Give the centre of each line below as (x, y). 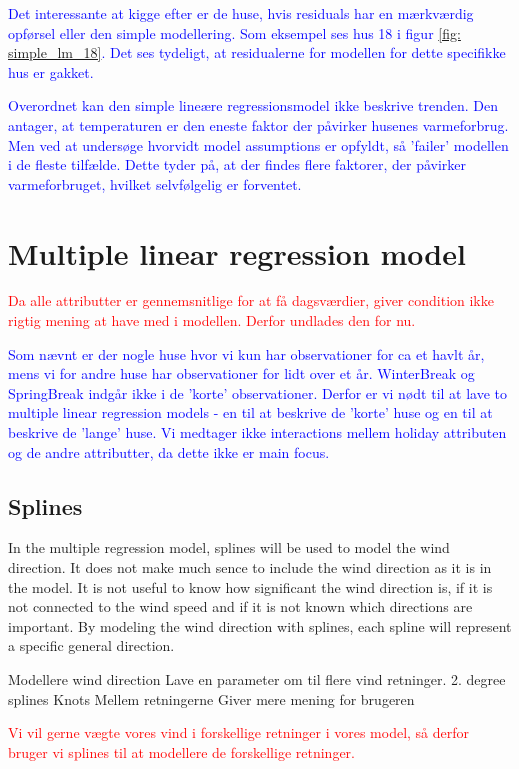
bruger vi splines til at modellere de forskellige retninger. (181, 751)
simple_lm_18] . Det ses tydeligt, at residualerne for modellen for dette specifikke (257, 52)
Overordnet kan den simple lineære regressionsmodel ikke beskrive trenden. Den (253, 105)
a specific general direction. (91, 645)
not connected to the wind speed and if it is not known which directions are (240, 606)
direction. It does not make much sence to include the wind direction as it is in (250, 567)
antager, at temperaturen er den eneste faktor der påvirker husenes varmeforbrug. (258, 124)
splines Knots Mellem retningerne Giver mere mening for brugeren (211, 698)
